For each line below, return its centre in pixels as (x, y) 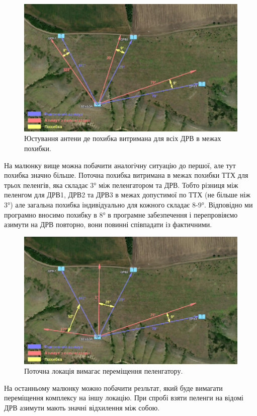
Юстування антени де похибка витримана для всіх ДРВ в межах (123, 138)
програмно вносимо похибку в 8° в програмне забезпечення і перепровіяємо (121, 214)
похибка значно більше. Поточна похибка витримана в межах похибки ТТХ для (126, 175)
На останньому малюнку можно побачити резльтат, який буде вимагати (113, 388)
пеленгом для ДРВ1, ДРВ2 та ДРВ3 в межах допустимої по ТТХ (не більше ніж (127, 195)
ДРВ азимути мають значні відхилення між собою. (82, 407)
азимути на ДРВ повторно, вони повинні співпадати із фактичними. (108, 224)
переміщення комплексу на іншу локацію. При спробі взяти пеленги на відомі (124, 398)
